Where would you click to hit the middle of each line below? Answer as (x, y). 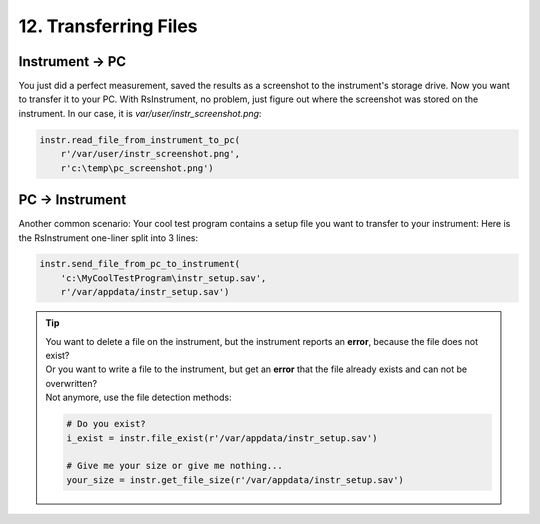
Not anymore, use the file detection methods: (138, 397)
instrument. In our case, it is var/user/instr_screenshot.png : (140, 113)
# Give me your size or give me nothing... (175, 466)
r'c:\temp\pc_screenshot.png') (137, 168)
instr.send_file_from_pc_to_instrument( (139, 264)
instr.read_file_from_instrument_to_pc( (139, 139)
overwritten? (71, 383)
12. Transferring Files (108, 26)
